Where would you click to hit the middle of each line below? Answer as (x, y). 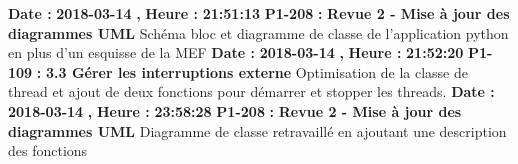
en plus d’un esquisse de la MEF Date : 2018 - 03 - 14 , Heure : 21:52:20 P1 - (250, 52)
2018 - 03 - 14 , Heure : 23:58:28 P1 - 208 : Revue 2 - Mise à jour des (235, 110)
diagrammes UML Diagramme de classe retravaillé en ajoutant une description (257, 130)
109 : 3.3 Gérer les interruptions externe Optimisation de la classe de (238, 71)
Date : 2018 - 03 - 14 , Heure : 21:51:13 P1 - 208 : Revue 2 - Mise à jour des (259, 13)
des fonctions (48, 150)
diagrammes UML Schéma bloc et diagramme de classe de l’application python (258, 32)
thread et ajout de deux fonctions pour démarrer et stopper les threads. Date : (251, 91)
